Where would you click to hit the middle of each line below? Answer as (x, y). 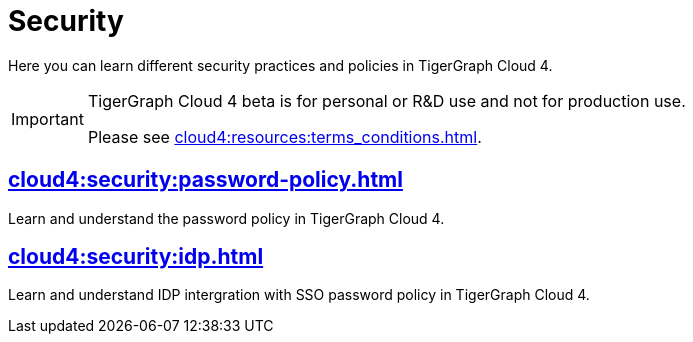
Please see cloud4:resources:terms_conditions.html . (284, 136)
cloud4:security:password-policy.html (205, 180)
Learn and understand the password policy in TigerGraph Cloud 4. (226, 218)
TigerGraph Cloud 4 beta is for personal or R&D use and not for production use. (386, 100)
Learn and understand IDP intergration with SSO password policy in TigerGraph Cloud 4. (299, 295)
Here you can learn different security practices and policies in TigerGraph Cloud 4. (280, 65)
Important (47, 118)
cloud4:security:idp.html (136, 257)
